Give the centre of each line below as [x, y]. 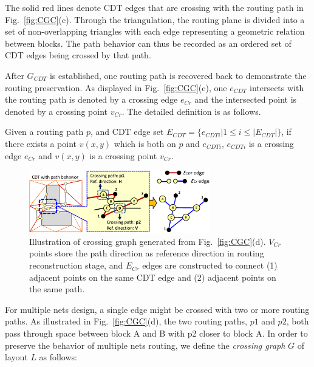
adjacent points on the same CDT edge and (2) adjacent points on [153, 277]
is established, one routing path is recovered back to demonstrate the [178, 75]
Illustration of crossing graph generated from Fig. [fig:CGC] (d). [148, 241]
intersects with [277, 87]
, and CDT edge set [127, 132]
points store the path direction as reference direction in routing [147, 253]
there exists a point [41, 143]
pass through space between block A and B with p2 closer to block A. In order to [156, 333]
